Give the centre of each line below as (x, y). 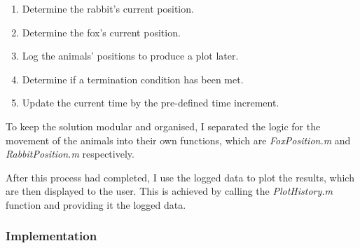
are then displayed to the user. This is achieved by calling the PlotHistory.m (169, 191)
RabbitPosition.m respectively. (70, 154)
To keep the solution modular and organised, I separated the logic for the (163, 126)
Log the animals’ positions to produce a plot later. (130, 56)
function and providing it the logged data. (96, 204)
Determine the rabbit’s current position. (108, 8)
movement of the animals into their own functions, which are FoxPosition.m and (178, 140)
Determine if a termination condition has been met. (133, 79)
